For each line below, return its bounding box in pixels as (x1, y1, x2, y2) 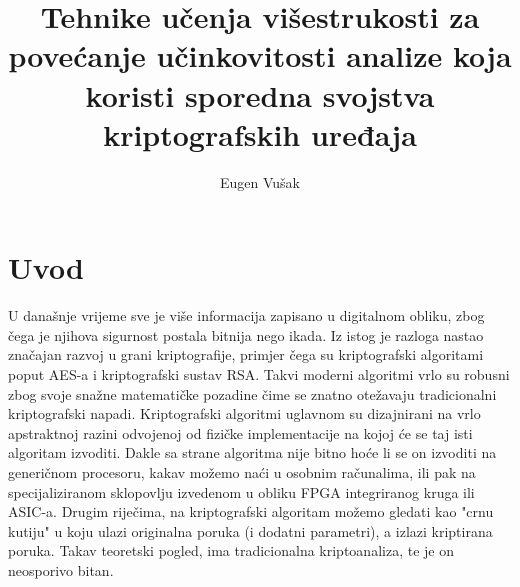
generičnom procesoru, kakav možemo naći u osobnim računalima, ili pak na (8, 461, 476, 482)
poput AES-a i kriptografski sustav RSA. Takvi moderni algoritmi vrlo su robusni (8, 364, 510, 384)
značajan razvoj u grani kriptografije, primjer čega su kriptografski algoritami (8, 344, 484, 365)
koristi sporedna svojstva (85, 74, 435, 115)
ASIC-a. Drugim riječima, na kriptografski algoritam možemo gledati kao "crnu (8, 501, 494, 522)
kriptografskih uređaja (103, 113, 417, 154)
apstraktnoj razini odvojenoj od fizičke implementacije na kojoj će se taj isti (8, 422, 473, 443)
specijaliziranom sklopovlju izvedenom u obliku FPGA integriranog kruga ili (8, 481, 475, 502)
